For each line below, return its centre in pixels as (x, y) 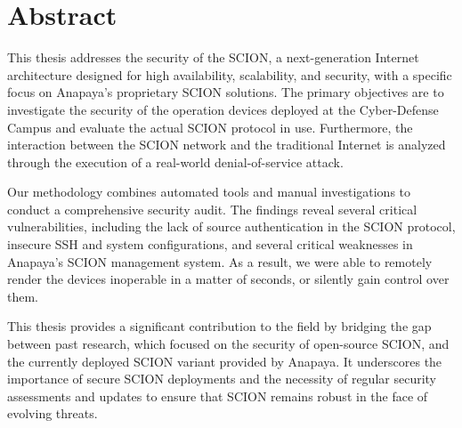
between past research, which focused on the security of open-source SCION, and (228, 344)
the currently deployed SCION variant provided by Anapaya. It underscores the (225, 361)
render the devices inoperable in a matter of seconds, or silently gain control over (228, 279)
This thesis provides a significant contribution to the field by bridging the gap (219, 326)
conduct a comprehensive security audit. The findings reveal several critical (212, 209)
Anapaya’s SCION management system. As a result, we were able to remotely (220, 261)
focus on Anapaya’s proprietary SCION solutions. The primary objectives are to (226, 92)
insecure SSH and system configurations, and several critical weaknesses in (210, 244)
